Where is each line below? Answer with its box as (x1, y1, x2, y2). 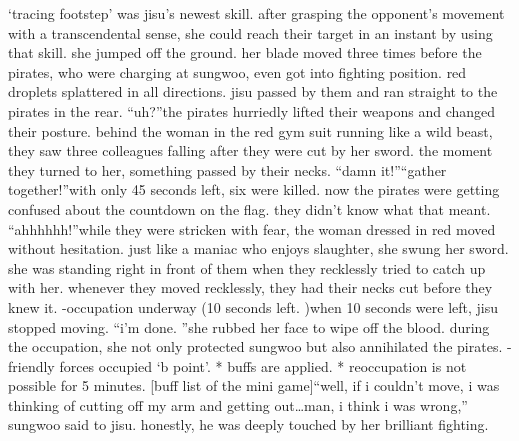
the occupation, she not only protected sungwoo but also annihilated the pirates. (8, 336, 503, 357)
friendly (8, 355, 55, 376)
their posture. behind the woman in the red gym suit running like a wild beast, (8, 120, 493, 141)
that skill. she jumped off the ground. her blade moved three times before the (8, 42, 482, 63)
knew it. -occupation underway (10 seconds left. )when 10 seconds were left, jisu (8, 296, 499, 317)
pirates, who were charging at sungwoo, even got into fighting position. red (8, 61, 467, 82)
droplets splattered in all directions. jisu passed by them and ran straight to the (8, 81, 498, 102)
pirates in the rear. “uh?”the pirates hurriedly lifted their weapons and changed (8, 100, 496, 121)
